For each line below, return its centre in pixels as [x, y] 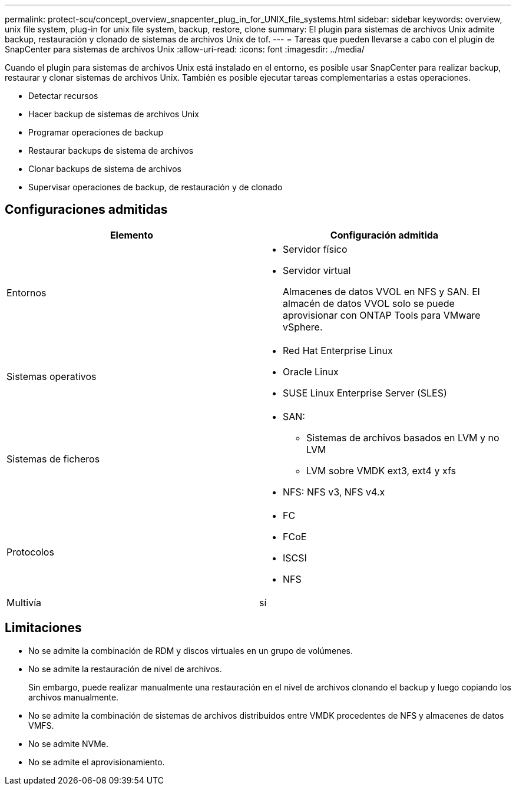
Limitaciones [43, 628]
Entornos [27, 292]
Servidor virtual [317, 270]
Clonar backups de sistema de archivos [105, 169]
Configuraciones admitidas [86, 210]
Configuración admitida [384, 235]
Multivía [24, 602]
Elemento [132, 235]
